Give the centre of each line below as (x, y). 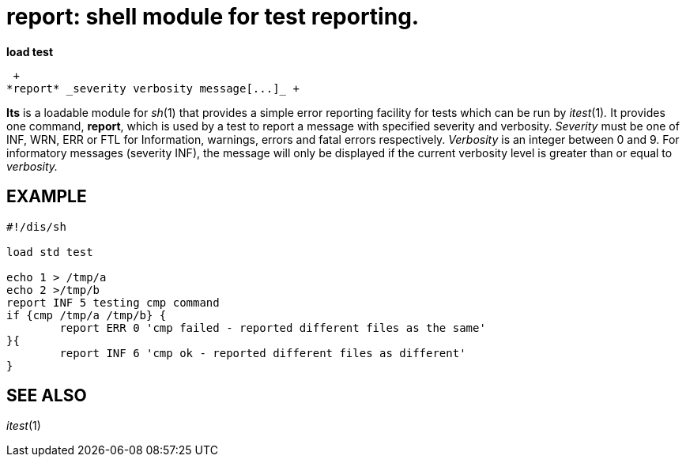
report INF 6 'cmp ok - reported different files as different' (263, 353)
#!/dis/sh (36, 226)
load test (30, 51)
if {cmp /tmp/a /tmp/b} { (87, 315)
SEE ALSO (47, 396)
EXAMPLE (47, 197)
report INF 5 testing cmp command (113, 302)
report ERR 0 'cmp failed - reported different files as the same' (273, 327)
